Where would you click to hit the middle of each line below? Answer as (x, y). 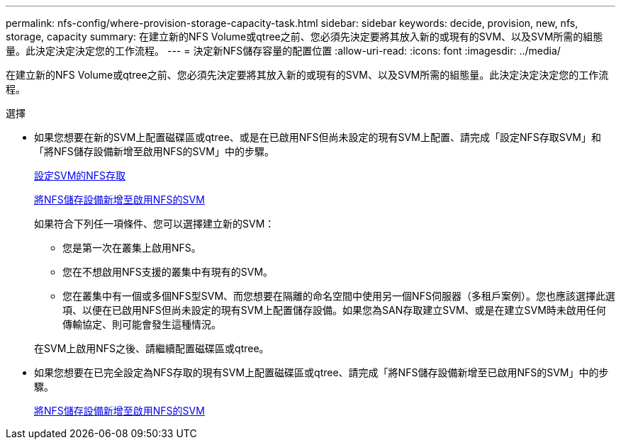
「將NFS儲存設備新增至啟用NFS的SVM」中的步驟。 (154, 151)
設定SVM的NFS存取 (80, 175)
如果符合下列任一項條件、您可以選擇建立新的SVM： (155, 224)
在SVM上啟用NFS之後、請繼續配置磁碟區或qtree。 (152, 348)
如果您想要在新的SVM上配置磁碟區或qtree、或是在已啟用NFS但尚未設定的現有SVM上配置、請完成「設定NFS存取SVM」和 (318, 137)
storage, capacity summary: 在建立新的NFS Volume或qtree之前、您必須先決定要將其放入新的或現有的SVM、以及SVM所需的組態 (304, 36)
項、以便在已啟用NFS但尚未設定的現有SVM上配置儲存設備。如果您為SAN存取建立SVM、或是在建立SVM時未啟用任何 (334, 310)
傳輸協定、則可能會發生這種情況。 (142, 324)
